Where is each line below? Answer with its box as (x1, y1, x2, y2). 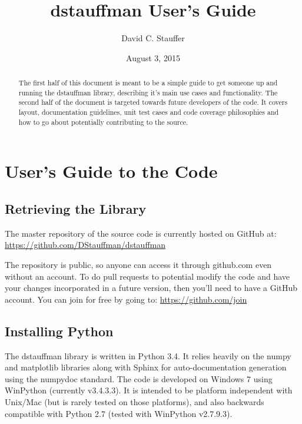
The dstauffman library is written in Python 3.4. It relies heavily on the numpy (5, 349, 291, 362)
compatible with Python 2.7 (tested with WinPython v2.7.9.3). (5, 407, 233, 419)
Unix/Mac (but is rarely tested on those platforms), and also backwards (5, 395, 264, 408)
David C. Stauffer (121, 32, 185, 44)
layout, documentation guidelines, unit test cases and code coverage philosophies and (18, 107, 279, 117)
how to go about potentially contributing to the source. (18, 117, 188, 127)
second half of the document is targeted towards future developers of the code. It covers (18, 97, 288, 107)
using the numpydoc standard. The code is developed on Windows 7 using (5, 372, 273, 385)
